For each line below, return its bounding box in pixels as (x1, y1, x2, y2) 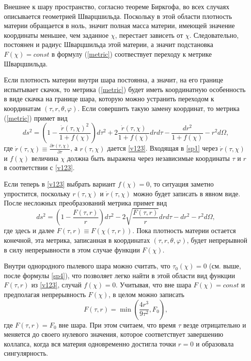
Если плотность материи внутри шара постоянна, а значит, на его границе (4, 75, 223, 85)
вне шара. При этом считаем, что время (59, 319, 176, 330)
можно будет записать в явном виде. (133, 188, 240, 198)
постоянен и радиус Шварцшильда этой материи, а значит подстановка (4, 39, 214, 49)
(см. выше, (209, 261, 241, 271)
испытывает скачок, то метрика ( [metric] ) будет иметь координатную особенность (4, 84, 246, 94)
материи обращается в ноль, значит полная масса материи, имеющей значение (4, 20, 235, 31)
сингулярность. (4, 348, 48, 358)
